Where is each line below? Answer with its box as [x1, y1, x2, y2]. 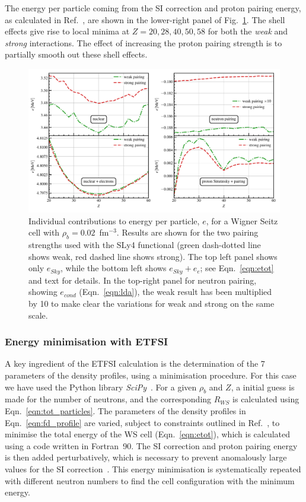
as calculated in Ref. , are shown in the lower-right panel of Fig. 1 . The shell [5, 13, 285, 26]
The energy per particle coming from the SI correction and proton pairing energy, [5, 2, 301, 14]
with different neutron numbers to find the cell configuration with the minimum [5, 474, 295, 487]
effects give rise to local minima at [5, 25, 130, 37]
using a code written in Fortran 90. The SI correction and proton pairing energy [5, 439, 298, 452]
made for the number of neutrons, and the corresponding [5, 393, 212, 405]
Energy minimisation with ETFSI [5, 334, 168, 349]
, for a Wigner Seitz [206, 214, 278, 227]
